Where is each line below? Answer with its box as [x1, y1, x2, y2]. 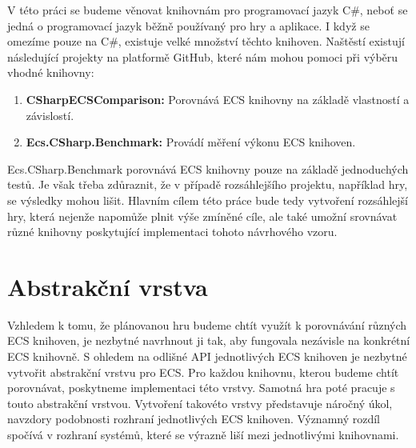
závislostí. [26, 106, 74, 123]
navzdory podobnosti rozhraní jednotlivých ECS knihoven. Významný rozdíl [7, 410, 381, 427]
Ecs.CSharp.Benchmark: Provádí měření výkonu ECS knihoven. [26, 134, 356, 150]
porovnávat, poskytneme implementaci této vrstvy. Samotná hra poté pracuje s [7, 379, 395, 396]
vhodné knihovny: [7, 64, 94, 81]
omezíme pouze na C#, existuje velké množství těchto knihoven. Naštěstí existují [7, 33, 405, 50]
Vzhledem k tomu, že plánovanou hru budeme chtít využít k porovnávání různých [7, 316, 407, 333]
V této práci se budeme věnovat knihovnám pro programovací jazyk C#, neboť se [7, 2, 408, 18]
